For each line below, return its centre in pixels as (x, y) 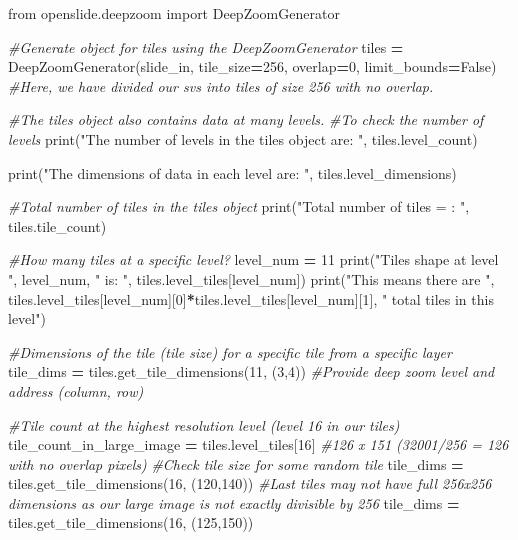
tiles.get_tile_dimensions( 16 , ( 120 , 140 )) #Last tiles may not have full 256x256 (250, 483)
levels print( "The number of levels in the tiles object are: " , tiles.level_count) (243, 138)
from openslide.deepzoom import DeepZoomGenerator (174, 13)
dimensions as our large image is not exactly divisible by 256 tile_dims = (234, 502)
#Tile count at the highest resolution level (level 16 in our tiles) (204, 424)
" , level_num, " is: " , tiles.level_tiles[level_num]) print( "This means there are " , (251, 278)
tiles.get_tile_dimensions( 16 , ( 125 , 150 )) (131, 522)
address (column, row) (76, 390)
